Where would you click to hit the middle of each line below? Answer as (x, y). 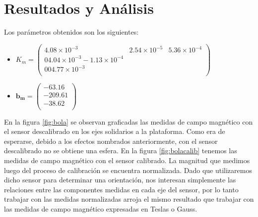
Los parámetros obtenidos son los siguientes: (71, 32)
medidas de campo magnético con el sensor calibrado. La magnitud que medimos (127, 160)
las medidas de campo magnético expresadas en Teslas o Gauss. (101, 208)
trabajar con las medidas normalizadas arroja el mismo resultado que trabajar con (129, 199)
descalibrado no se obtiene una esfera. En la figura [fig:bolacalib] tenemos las (121, 151)
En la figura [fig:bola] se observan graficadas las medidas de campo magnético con (129, 121)
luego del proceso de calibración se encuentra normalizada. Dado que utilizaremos (128, 170)
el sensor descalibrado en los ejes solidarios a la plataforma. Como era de (115, 131)
